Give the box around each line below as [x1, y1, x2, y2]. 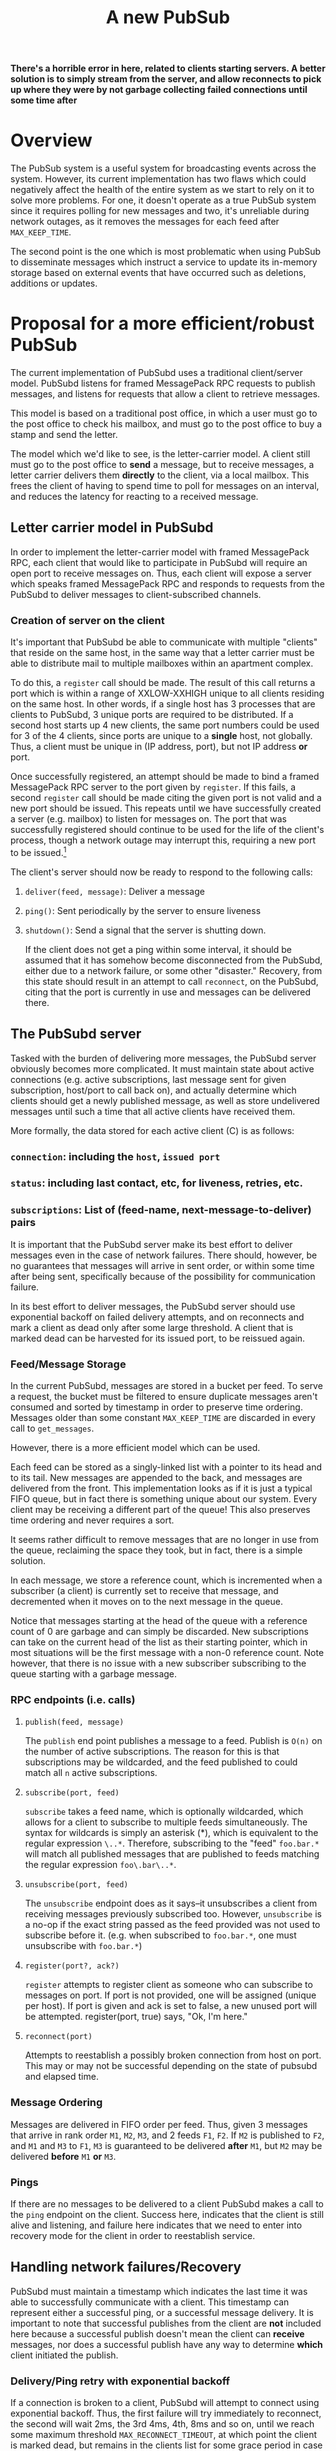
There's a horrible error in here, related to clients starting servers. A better [10, 62, 326, 75]
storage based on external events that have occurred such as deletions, [10, 267, 307, 279]
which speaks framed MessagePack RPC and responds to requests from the [10, 577, 325, 590]
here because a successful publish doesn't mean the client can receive [10, 2327, 305, 2340]
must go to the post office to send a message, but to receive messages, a [10, 459, 315, 471]
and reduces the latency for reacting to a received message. [10, 491, 259, 503]
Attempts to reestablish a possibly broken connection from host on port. [24, 2049, 322, 2061]
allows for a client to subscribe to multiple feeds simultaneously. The [24, 1816, 308, 1828]
